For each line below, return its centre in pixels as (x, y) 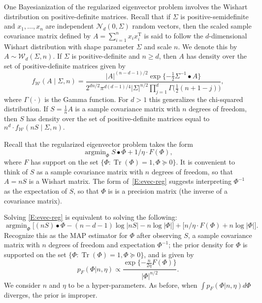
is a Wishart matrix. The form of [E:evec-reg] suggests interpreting (130, 181)
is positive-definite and (106, 56)
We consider (22, 285)
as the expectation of (36, 190)
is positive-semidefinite (214, 16)
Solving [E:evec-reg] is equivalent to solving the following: (91, 217)
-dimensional (228, 35)
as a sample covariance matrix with (90, 171)
